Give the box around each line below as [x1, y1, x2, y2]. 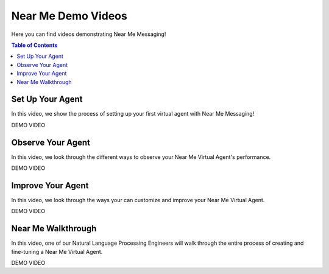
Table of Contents [11, 41, 58, 49]
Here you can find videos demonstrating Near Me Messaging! [11, 30, 166, 38]
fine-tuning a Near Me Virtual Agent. [11, 248, 103, 255]
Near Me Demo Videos [11, 9, 127, 23]
